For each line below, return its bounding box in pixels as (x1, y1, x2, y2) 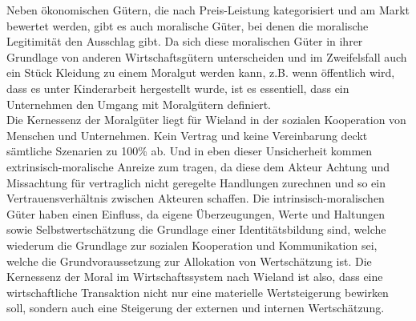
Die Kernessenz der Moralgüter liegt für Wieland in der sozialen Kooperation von (6, 111, 406, 128)
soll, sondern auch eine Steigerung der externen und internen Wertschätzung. (6, 299, 385, 316)
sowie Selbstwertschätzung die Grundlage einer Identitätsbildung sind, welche (6, 221, 386, 238)
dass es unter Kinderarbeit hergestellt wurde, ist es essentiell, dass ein (6, 79, 349, 96)
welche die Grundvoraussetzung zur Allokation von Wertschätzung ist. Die (6, 252, 372, 269)
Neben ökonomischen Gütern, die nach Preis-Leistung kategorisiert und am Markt (6, 2, 410, 18)
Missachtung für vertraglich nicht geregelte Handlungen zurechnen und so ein (6, 174, 386, 191)
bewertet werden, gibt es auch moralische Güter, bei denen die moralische (6, 17, 369, 34)
